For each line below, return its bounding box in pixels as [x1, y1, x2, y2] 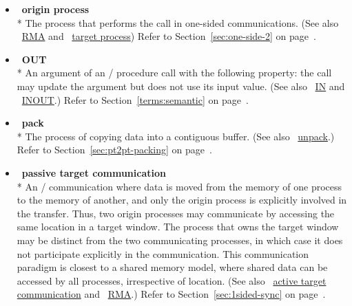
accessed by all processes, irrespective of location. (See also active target [17, 273, 327, 287]
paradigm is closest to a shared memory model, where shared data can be [17, 260, 328, 274]
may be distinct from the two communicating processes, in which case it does [17, 232, 343, 247]
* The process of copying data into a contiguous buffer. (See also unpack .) [17, 129, 335, 143]
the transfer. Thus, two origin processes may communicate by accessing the [17, 206, 335, 220]
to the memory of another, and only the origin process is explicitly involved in [17, 193, 347, 207]
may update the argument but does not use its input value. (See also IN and [17, 78, 345, 93]
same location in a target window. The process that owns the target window [17, 219, 339, 234]
